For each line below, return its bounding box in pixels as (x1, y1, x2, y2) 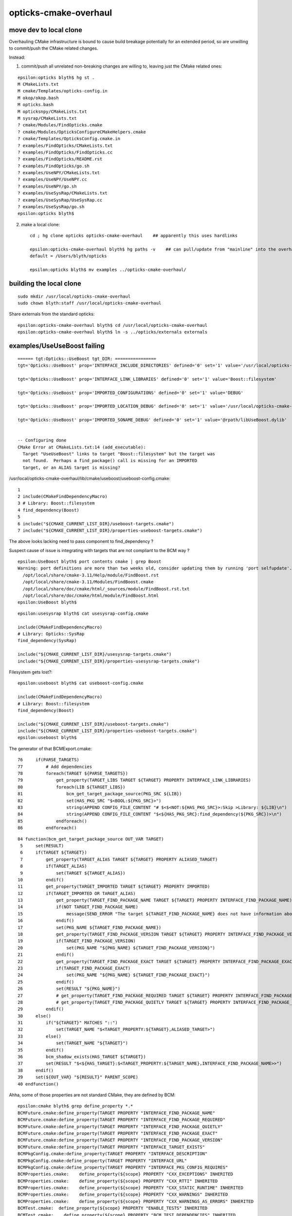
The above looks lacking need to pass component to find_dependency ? (9, 538, 153, 544)
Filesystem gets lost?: (9, 669, 53, 675)
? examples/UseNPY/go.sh (18, 183, 77, 189)
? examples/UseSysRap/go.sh (18, 204, 85, 210)
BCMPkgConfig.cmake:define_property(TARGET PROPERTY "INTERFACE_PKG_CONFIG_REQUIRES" (18, 1164, 228, 1170)
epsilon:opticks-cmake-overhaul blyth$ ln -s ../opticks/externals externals (18, 329, 208, 335)
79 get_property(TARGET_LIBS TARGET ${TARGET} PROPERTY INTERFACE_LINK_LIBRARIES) (18, 777, 252, 783)
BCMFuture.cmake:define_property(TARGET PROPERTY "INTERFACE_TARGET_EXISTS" (18, 1144, 205, 1150)
